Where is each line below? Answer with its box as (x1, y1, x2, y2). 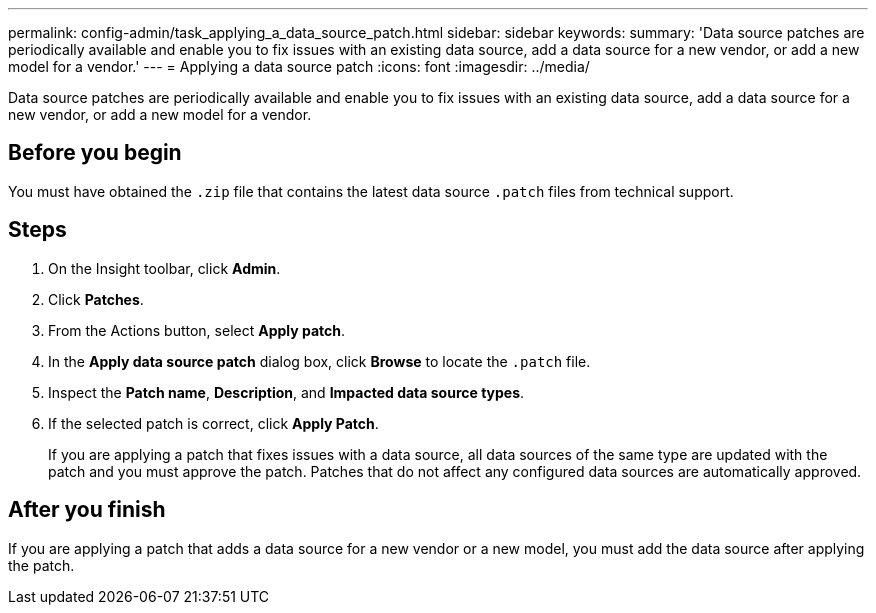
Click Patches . (48, 290, 144, 308)
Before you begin (8, 140, 182, 166)
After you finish (8, 497, 166, 523)
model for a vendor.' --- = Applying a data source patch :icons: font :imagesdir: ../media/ (8, 58, 590, 75)
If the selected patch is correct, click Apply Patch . (48, 414, 379, 432)
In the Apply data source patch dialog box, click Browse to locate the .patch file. (48, 352, 591, 370)
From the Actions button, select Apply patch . (48, 321, 346, 339)
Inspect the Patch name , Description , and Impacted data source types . (48, 383, 525, 401)
